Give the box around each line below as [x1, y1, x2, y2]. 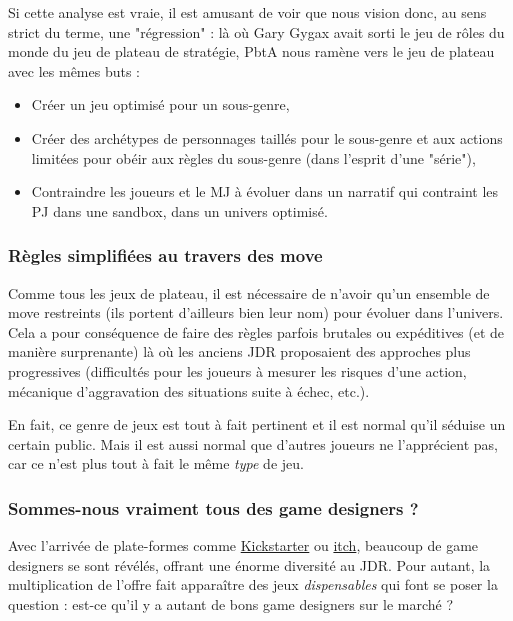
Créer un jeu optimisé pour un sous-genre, [31, 94, 290, 115]
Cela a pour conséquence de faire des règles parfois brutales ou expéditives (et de [8, 321, 505, 342]
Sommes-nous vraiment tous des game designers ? [8, 495, 419, 520]
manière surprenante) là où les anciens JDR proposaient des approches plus [8, 341, 471, 362]
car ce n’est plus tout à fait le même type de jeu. [8, 453, 304, 474]
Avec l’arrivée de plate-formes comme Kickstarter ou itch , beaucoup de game [8, 535, 479, 556]
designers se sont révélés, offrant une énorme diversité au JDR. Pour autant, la [8, 554, 491, 575]
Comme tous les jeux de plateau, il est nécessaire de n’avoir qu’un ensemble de [8, 282, 490, 303]
